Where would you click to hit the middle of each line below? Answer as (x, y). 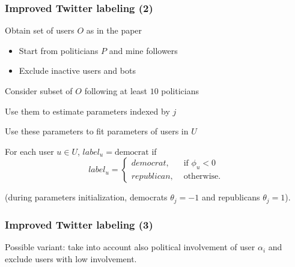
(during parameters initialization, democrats (86, 197)
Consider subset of (39, 91)
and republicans (231, 197)
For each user (29, 151)
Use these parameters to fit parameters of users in (97, 131)
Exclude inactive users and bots (77, 70)
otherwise (201, 177)
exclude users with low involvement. (71, 258)
